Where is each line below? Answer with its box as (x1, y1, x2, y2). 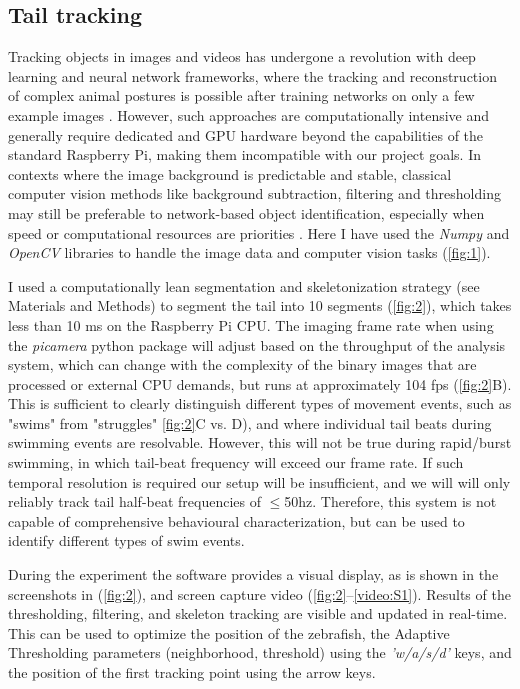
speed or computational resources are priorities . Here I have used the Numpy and (8, 222, 510, 243)
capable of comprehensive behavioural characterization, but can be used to (8, 510, 465, 531)
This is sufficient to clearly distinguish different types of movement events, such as (8, 393, 512, 414)
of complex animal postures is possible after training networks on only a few (8, 85, 475, 106)
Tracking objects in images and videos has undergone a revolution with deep (8, 46, 476, 67)
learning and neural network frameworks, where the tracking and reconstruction (8, 65, 497, 86)
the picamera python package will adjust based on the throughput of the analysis (8, 334, 506, 355)
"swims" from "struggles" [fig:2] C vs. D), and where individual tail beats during (8, 412, 492, 433)
